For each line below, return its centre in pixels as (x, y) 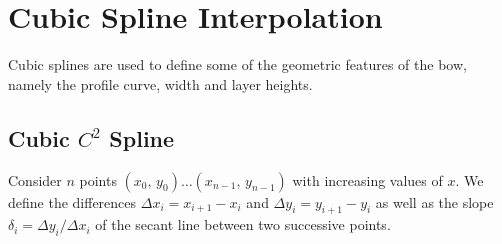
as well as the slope (434, 201)
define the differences (72, 201)
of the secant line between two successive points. (243, 224)
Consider (35, 179)
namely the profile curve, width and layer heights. (160, 83)
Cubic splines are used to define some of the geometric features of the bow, (237, 64)
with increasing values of (367, 179)
